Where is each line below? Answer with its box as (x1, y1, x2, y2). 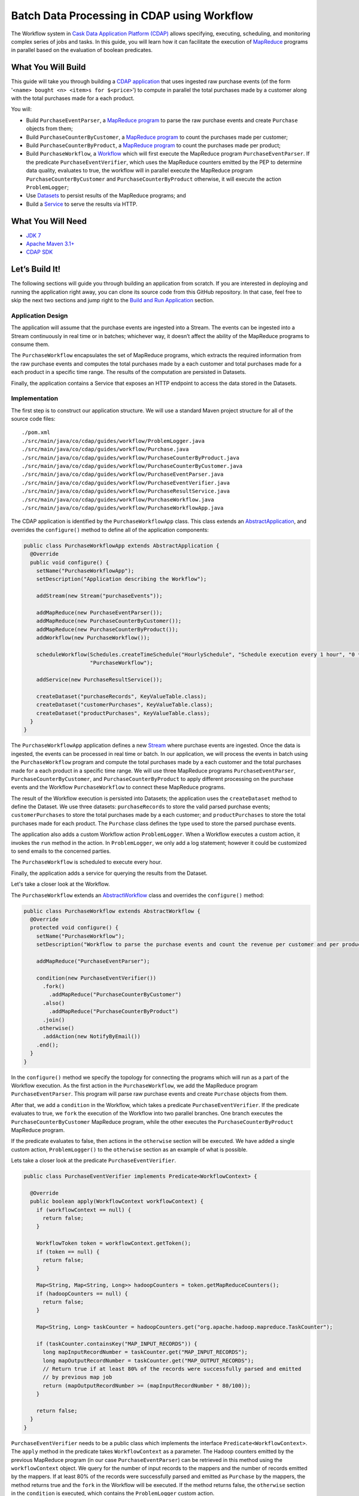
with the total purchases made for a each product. (11, 95, 135, 102)
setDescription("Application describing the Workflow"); (36, 576, 207, 583)
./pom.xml (22, 429, 50, 436)
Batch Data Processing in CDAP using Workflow (11, 9, 254, 22)
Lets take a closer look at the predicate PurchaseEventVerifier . (11, 1157, 177, 1164)
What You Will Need (11, 216, 87, 226)
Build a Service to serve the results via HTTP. (26, 200, 138, 208)
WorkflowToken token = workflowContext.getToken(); (36, 1240, 191, 1247)
